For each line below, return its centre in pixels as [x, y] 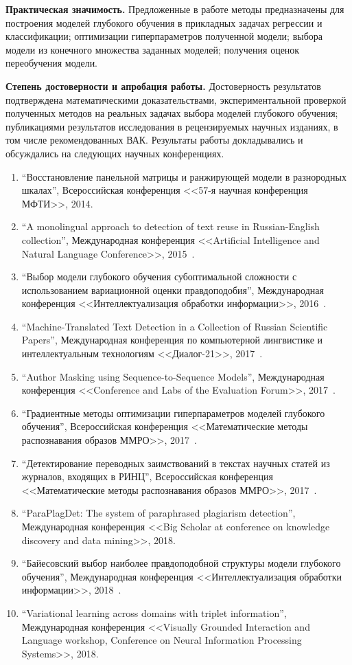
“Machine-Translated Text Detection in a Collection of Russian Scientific [175, 326]
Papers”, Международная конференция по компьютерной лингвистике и [172, 340]
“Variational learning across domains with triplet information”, [154, 612]
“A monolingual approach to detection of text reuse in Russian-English [171, 226]
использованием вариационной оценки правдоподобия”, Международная [173, 290]
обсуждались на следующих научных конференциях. [115, 153]
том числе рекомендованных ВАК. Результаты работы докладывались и [154, 140]
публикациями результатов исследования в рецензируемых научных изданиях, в [172, 126]
